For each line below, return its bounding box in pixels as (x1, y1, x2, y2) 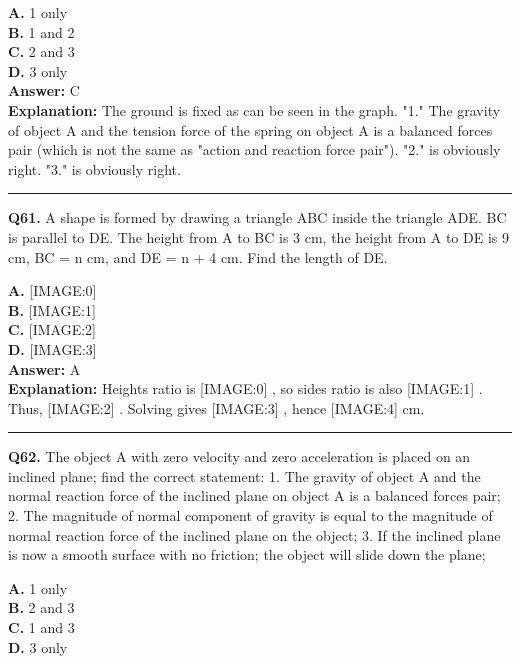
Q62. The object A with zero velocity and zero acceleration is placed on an (8, 446, 471, 467)
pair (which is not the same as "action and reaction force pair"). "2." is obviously (8, 139, 501, 160)
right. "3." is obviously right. (8, 158, 181, 179)
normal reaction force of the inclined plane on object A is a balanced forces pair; (8, 485, 501, 506)
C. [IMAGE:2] (8, 319, 96, 340)
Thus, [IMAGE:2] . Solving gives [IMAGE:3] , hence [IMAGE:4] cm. (8, 397, 425, 418)
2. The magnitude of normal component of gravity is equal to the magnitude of (8, 505, 493, 526)
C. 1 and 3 (8, 617, 75, 638)
